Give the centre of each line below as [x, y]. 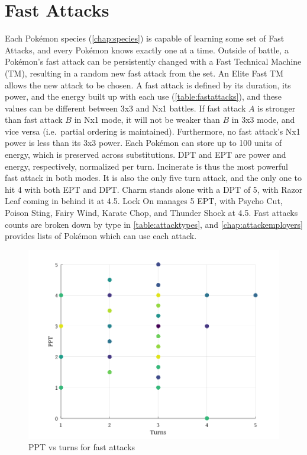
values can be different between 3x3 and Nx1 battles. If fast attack [125, 108]
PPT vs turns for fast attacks [82, 447]
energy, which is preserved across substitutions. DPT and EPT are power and [146, 155]
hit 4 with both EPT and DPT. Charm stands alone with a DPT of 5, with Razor [154, 189]
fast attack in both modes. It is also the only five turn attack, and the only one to [153, 178]
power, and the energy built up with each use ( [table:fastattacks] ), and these [143, 96]
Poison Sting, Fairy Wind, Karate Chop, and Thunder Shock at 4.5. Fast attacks [151, 213]
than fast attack [34, 120]
